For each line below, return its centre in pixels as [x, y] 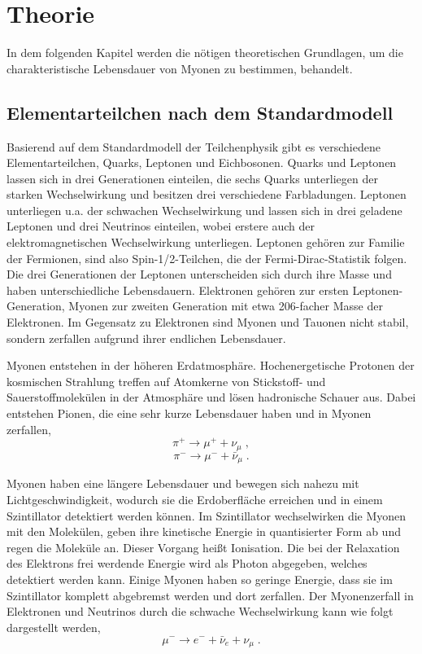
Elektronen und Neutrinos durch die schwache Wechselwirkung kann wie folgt [200, 611]
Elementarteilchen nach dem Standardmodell [200, 112]
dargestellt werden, [54, 627]
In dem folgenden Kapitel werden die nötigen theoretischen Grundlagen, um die [205, 53]
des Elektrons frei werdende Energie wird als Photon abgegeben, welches [187, 563]
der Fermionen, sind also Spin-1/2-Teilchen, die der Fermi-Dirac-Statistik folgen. [207, 258]
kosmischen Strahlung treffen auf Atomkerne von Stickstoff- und [166, 381]
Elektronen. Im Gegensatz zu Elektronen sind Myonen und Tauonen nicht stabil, [208, 322]
